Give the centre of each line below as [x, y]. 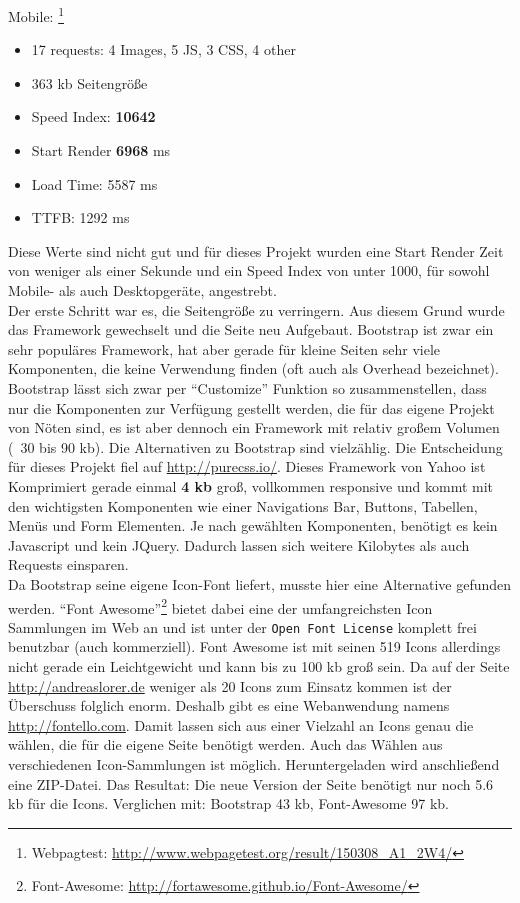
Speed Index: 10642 [93, 116]
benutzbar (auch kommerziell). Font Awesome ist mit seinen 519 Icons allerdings [254, 646]
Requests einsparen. [68, 564]
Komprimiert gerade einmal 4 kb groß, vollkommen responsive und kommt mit [251, 485]
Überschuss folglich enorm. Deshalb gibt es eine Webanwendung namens [229, 705]
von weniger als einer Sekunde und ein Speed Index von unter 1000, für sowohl [249, 270]
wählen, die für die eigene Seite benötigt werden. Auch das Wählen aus [225, 744]
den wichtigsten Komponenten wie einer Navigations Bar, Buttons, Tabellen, [243, 505]
